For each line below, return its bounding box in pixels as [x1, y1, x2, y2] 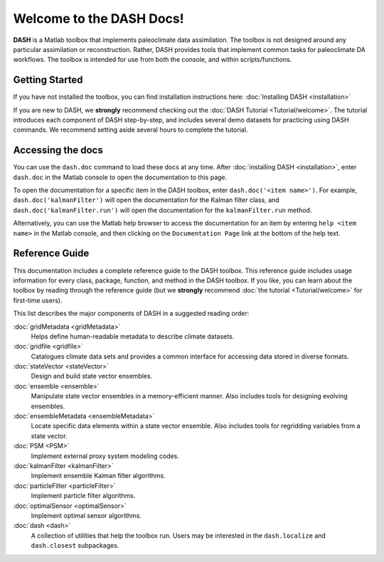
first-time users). [13, 296, 63, 304]
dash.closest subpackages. [31, 541, 119, 550]
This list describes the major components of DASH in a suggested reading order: [13, 309, 250, 318]
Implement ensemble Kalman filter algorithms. [31, 472, 166, 480]
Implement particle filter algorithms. [31, 492, 136, 500]
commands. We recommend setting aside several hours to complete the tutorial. [13, 125, 248, 134]
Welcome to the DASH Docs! [13, 11, 184, 26]
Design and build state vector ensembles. [31, 372, 153, 381]
